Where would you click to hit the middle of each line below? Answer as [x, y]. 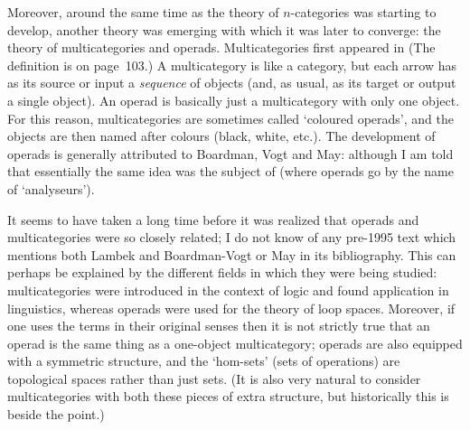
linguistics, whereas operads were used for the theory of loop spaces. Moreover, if [231, 308]
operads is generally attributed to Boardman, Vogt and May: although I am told [230, 153]
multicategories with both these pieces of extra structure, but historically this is [228, 396]
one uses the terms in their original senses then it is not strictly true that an [219, 326]
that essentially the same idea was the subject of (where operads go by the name [230, 171]
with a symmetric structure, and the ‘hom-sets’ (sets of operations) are [204, 361]
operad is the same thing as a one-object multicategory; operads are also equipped [235, 343]
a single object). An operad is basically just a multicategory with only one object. [234, 100]
